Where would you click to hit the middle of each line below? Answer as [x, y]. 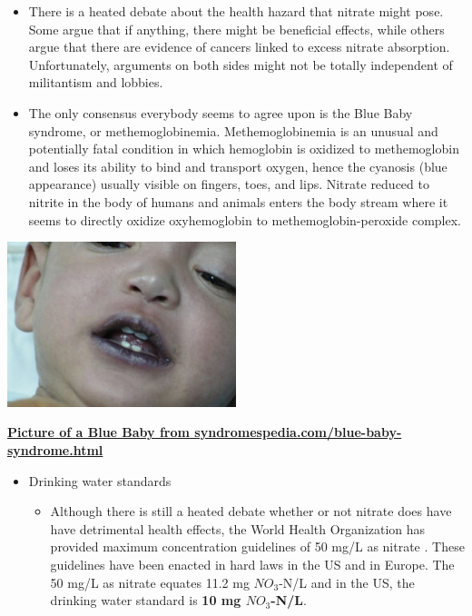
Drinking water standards [100, 480]
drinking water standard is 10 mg [146, 600]
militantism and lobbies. [96, 82]
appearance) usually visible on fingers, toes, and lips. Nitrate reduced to [229, 184]
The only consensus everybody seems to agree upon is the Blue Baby [221, 112]
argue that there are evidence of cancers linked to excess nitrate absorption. [239, 47]
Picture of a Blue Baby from [98, 432]
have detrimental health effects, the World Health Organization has [238, 528]
